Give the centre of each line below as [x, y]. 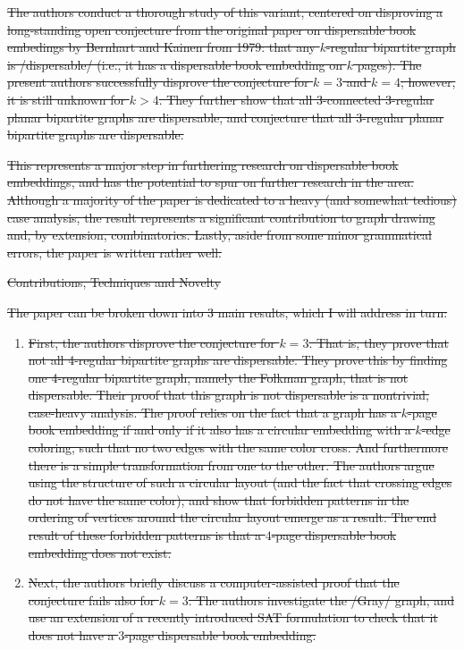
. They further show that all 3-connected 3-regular [296, 99]
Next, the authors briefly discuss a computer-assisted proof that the [214, 582]
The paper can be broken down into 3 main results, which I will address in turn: [228, 312]
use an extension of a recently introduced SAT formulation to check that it [233, 617]
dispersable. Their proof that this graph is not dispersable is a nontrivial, [228, 395]
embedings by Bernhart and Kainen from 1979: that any [161, 47]
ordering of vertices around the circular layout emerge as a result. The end [232, 517]
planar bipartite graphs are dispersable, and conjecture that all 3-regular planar [226, 117]
